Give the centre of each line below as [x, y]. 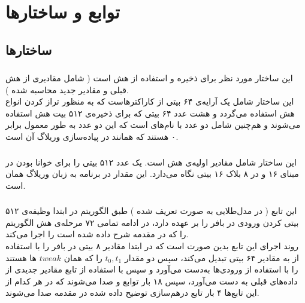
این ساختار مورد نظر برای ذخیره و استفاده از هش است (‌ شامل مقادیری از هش [149, 78]
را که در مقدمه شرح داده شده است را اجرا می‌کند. [97, 234]
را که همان [83, 257]
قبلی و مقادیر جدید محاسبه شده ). [67, 89]
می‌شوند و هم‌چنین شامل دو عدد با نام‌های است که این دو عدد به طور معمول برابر [153, 125]
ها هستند [21, 257]
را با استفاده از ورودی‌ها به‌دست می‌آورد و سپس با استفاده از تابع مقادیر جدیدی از [152, 269]
